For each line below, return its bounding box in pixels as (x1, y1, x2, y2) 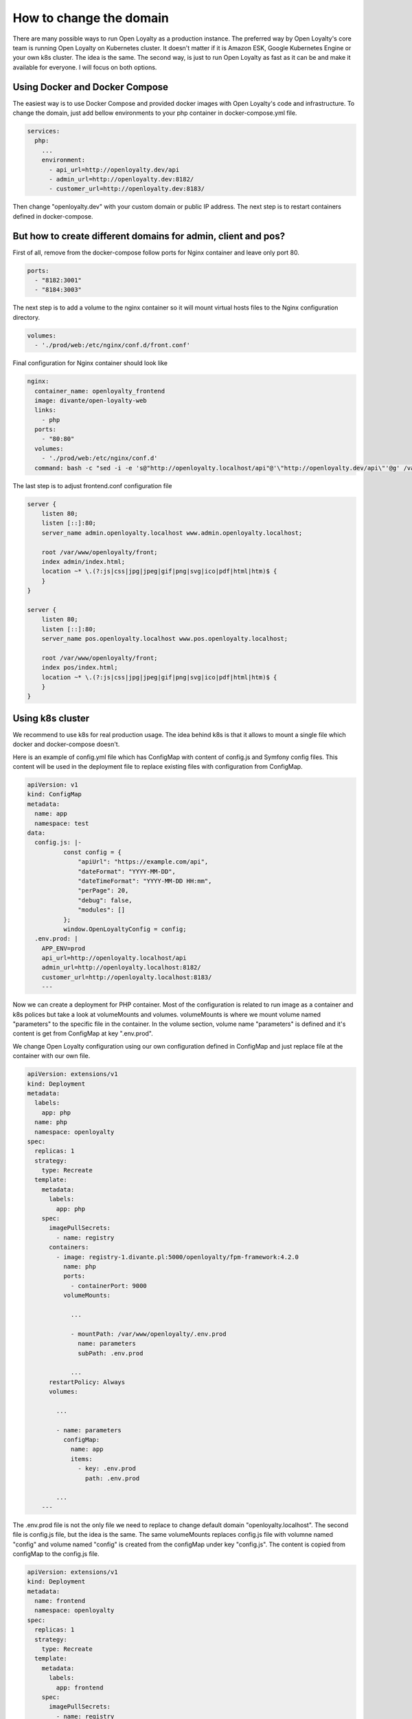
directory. (12, 313, 41, 321)
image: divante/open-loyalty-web (34, 396, 147, 404)
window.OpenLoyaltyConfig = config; (62, 925, 187, 933)
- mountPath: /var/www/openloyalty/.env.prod (70, 1330, 227, 1337)
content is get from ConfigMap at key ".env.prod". (12, 1029, 154, 1038)
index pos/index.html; (41, 664, 118, 672)
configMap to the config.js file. (12, 1549, 100, 1557)
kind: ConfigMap (27, 791, 82, 798)
